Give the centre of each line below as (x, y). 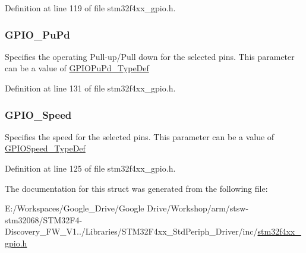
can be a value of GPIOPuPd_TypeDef (77, 68)
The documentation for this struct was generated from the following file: (136, 188)
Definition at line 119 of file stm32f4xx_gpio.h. (90, 8)
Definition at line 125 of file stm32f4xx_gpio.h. (90, 168)
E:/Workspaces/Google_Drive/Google (75, 208)
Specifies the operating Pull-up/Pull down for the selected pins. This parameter (150, 56)
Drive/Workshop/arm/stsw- (198, 208)
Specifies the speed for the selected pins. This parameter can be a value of (140, 136)
